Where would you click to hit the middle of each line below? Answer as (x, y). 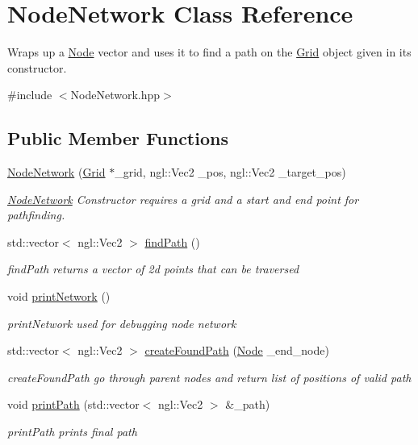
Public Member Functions (118, 138)
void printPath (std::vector (73, 404)
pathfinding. (36, 215)
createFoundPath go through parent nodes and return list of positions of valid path (209, 377)
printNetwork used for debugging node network (122, 323)
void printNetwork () (59, 296)
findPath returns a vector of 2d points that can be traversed (153, 269)
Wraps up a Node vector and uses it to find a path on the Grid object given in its (209, 52)
